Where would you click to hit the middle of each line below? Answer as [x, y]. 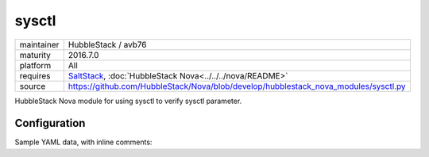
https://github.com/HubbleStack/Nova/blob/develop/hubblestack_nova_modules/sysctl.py [237, 86]
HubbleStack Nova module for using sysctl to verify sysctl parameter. [128, 101]
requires [35, 75]
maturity [35, 55]
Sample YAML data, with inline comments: [83, 142]
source [33, 86]
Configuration [50, 123]
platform [35, 65]
